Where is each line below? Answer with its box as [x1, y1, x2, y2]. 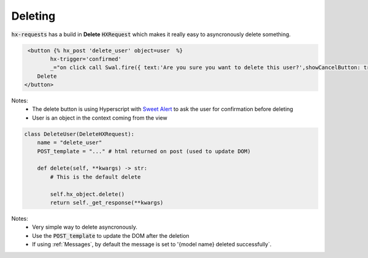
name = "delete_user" [37, 139, 102, 146]
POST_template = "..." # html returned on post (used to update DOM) [37, 148, 251, 154]
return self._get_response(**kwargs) [50, 199, 164, 206]
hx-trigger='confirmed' [50, 55, 122, 63]
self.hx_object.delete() [50, 191, 125, 197]
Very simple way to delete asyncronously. [32, 224, 137, 231]
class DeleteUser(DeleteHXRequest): [24, 131, 135, 137]
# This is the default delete [50, 173, 141, 180]
